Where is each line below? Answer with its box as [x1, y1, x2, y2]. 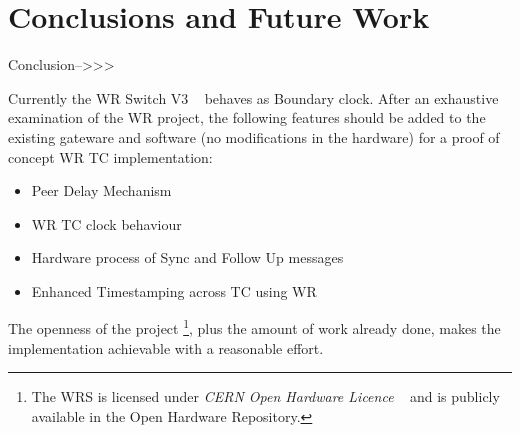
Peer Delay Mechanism [31, 180, 172, 201]
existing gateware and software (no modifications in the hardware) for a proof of [8, 126, 500, 147]
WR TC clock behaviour [31, 213, 182, 234]
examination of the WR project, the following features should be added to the [8, 107, 486, 128]
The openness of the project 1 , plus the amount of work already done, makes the [8, 315, 501, 339]
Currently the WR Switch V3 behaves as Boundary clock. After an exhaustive [8, 87, 499, 108]
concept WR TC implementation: [8, 146, 213, 167]
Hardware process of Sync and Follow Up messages [31, 247, 344, 268]
